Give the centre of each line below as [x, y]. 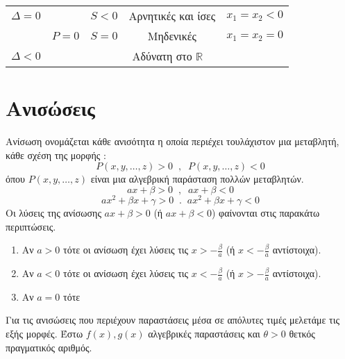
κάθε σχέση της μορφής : [56, 155]
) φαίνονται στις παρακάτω [266, 212]
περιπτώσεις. [31, 226]
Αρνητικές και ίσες [172, 16]
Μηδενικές [172, 36]
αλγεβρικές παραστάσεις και [204, 334]
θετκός [302, 334]
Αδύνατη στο [162, 56]
